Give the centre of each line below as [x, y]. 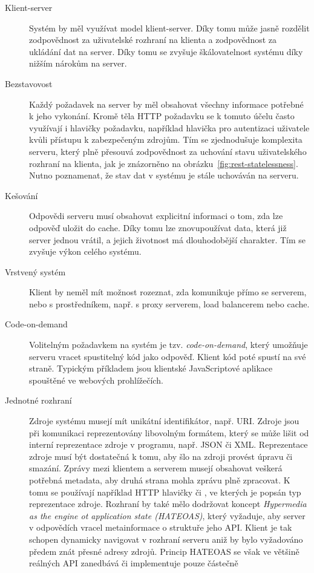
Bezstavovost [29, 83]
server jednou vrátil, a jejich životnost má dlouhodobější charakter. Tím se [168, 239]
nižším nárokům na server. [78, 63]
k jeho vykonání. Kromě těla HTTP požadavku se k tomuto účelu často [162, 116]
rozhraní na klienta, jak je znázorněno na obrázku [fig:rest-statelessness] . [164, 163]
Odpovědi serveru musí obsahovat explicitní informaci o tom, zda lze [156, 216]
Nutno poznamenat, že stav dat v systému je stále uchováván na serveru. [164, 175]
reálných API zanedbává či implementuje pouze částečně [134, 563]
